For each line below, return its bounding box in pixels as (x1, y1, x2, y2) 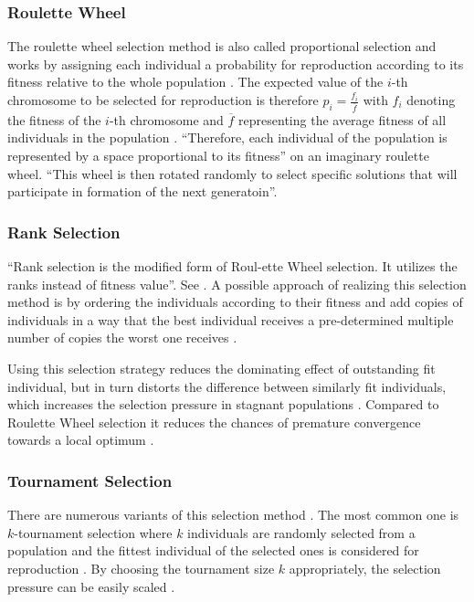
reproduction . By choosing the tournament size (7, 559, 275, 577)
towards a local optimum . (7, 430, 154, 449)
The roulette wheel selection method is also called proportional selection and (7, 37, 437, 56)
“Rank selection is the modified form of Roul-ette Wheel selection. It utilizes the (7, 257, 458, 276)
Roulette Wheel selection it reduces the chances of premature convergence (7, 412, 421, 431)
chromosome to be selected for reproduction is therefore (7, 90, 319, 109)
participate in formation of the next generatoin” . (7, 182, 278, 201)
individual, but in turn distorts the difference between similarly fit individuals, (7, 376, 447, 396)
